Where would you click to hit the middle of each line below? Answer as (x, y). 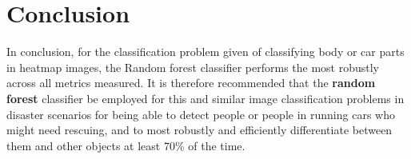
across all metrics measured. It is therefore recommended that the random (191, 83)
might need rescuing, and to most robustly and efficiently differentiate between (200, 130)
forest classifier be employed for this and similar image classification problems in (205, 98)
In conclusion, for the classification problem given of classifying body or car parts (205, 52)
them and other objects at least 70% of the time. (126, 145)
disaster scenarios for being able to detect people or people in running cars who (201, 114)
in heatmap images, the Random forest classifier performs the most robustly (193, 67)
